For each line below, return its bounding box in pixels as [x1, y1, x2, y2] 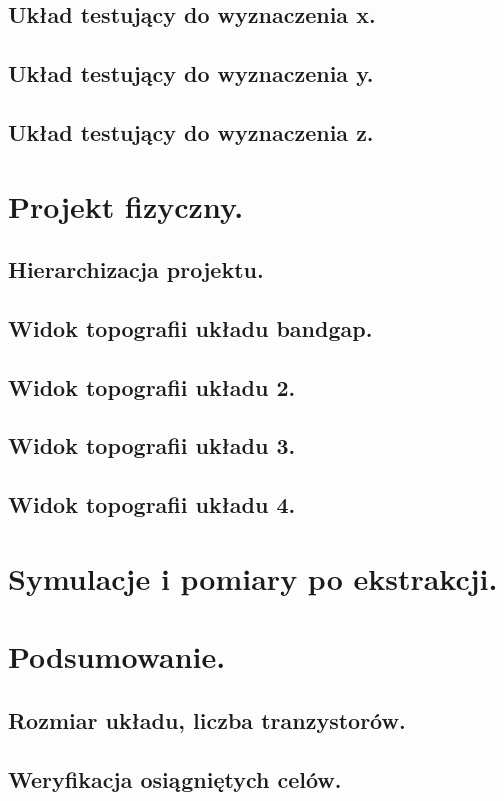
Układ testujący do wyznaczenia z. [8, 116, 374, 147]
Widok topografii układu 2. [8, 371, 296, 402]
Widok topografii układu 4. [8, 489, 296, 520]
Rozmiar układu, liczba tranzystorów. [8, 704, 406, 735]
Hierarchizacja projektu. [8, 254, 264, 285]
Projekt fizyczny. [8, 185, 244, 226]
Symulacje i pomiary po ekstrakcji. [8, 557, 498, 598]
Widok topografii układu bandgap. [8, 312, 373, 343]
